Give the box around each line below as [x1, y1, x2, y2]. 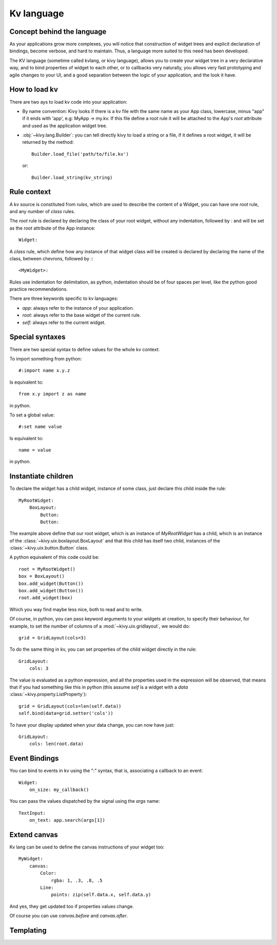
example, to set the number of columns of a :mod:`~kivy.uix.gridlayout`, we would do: [9, 623, 190, 629]
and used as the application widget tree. [22, 122, 108, 128]
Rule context [9, 187, 51, 196]
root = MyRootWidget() [18, 566, 76, 572]
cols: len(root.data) [29, 741, 84, 747]
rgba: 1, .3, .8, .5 [51, 877, 103, 883]
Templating [9, 926, 47, 935]
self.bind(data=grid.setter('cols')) [18, 710, 114, 716]
